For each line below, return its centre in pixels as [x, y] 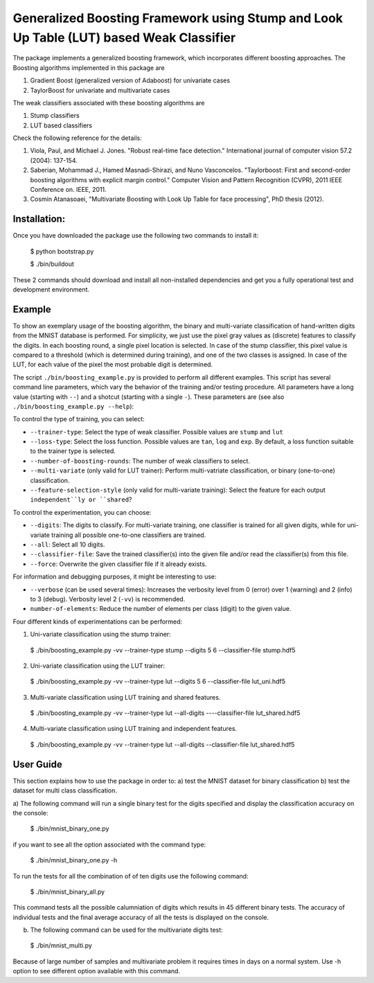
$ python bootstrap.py [62, 251]
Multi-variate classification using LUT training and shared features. [125, 697]
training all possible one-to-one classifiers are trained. [128, 535]
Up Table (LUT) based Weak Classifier [124, 37]
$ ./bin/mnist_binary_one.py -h [74, 860]
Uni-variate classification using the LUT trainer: [98, 666]
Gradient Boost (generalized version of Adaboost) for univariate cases [130, 80]
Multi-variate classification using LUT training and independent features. [134, 729]
